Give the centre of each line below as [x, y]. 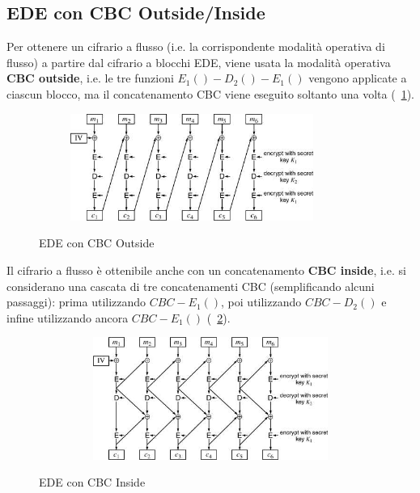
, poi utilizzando [261, 302]
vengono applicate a [358, 78]
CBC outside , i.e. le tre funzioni [90, 78]
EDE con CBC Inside [92, 482]
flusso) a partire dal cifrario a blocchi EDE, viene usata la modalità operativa [199, 62]
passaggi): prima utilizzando [76, 302]
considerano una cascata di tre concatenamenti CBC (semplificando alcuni [191, 286]
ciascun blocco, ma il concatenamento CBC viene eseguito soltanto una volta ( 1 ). [210, 93]
